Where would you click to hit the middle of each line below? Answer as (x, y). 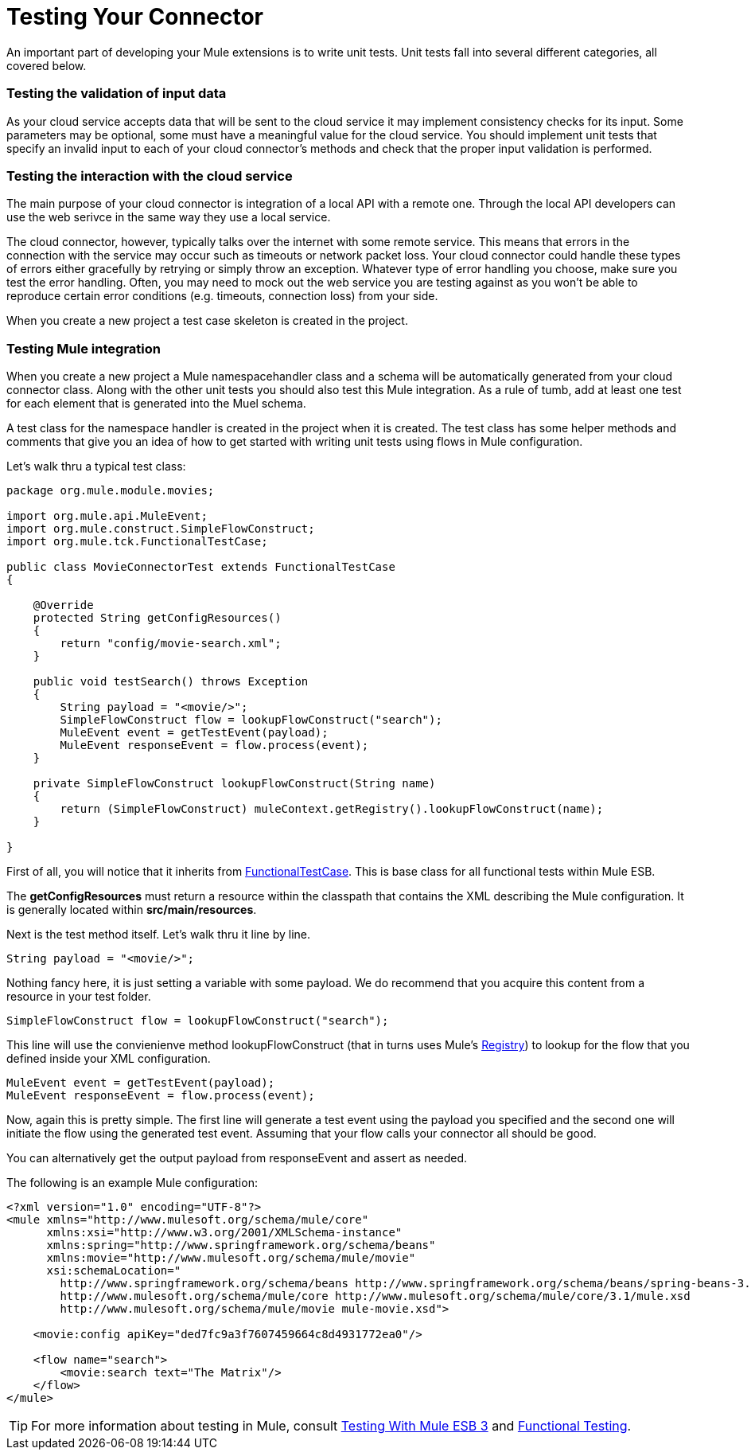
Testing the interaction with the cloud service (150, 176)
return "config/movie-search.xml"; (171, 643)
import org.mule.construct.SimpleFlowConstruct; (161, 529)
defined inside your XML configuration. (109, 1058)
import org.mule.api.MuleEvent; (107, 516)
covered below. (47, 65)
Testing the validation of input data (117, 94)
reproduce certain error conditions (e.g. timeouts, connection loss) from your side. (222, 296)
